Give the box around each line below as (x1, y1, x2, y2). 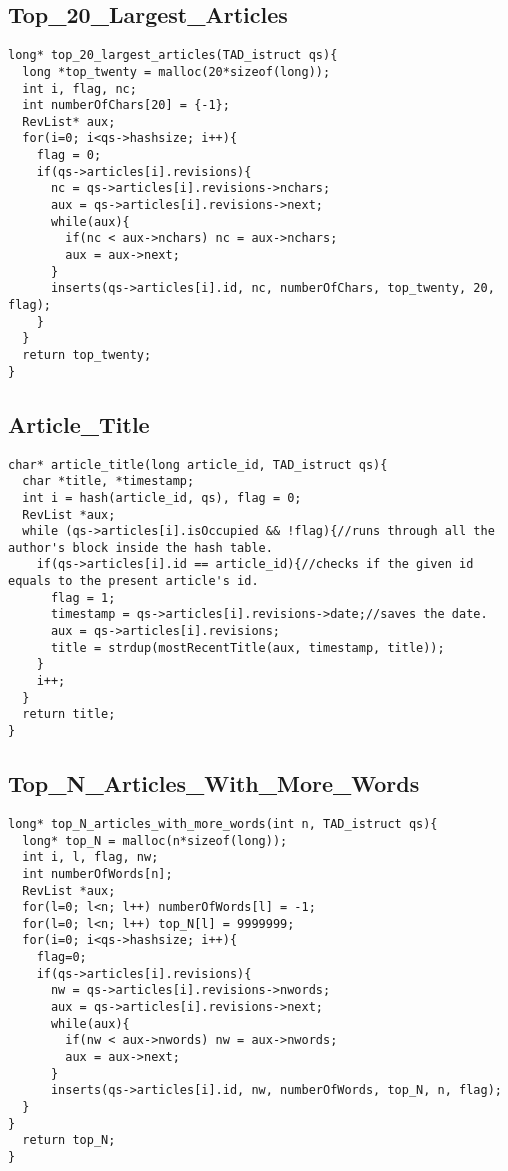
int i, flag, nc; (22, 81, 137, 96)
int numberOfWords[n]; (22, 866, 173, 881)
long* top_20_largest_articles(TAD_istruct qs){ (8, 48, 338, 63)
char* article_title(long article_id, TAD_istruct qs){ (8, 457, 388, 472)
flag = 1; (50, 590, 116, 605)
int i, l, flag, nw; (22, 850, 159, 865)
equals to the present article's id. (8, 574, 259, 589)
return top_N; (22, 1133, 116, 1148)
